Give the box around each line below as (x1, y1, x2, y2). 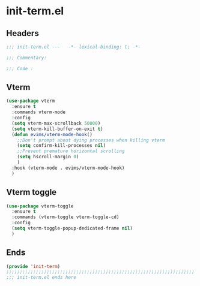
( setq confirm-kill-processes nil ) (17, 143, 106, 149)
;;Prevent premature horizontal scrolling (17, 148, 125, 154)
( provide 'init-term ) (6, 263, 61, 269)
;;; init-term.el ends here (6, 275, 77, 281)
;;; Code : (6, 65, 34, 71)
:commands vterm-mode (11, 109, 66, 115)
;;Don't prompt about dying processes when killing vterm (17, 137, 165, 143)
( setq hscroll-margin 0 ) (17, 154, 79, 160)
